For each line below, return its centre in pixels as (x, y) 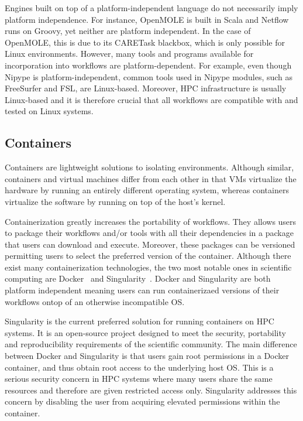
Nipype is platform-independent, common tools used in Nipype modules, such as (149, 76)
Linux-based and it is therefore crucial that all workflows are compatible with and (151, 99)
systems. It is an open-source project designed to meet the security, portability (145, 332)
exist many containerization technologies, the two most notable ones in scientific (148, 267)
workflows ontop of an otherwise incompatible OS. (95, 301)
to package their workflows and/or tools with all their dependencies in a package (149, 233)
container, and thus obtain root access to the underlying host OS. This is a (139, 367)
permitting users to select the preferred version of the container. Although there (148, 256)
